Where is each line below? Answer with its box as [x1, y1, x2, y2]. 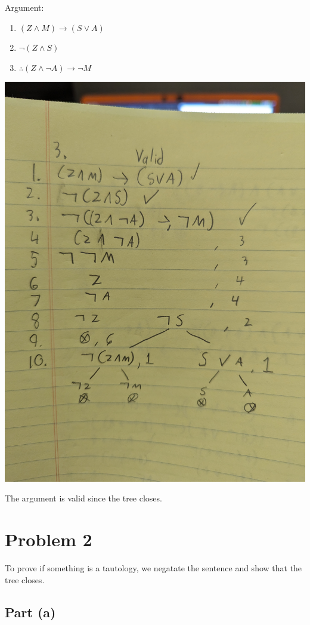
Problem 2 [5, 527, 92, 552]
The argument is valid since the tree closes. [5, 492, 162, 504]
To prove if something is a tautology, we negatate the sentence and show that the [5, 562, 302, 574]
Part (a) [5, 602, 56, 621]
